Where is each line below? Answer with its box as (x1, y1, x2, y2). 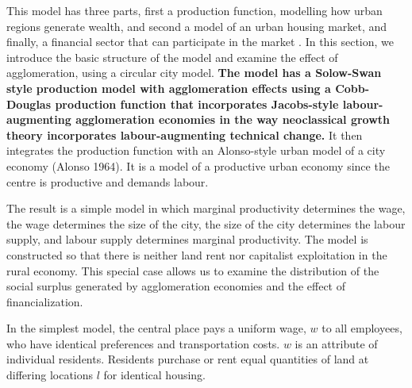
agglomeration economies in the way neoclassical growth (75, 111, 391, 128)
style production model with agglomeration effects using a (6, 79, 331, 96)
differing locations (6, 367, 94, 383)
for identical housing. (103, 367, 206, 383)
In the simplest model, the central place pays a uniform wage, (6, 320, 306, 336)
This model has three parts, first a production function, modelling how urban (6, 2, 383, 18)
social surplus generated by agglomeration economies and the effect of (6, 278, 345, 294)
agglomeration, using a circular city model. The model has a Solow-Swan (6, 64, 382, 81)
